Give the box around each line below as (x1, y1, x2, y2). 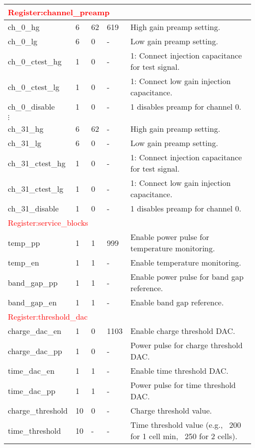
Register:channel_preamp (8, 6, 110, 18)
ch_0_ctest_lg (8, 81, 59, 92)
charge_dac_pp (8, 345, 62, 357)
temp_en (8, 257, 39, 268)
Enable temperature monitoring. (130, 257, 241, 268)
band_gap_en (8, 297, 57, 308)
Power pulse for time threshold (130, 379, 236, 390)
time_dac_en (8, 365, 55, 376)
